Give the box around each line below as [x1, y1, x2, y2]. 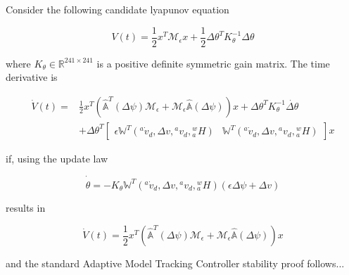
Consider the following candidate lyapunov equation [6, 2, 229, 16]
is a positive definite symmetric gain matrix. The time [96, 56, 330, 70]
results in [6, 200, 46, 215]
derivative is [6, 70, 58, 84]
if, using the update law [6, 151, 108, 165]
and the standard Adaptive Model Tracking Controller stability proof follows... [6, 256, 345, 270]
